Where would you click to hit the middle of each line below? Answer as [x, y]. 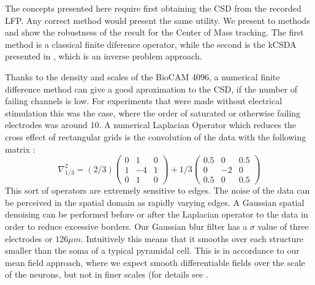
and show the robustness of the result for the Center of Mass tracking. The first [154, 32]
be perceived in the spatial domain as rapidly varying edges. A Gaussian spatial [155, 202]
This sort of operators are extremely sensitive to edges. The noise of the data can [157, 190]
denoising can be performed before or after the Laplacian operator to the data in [157, 214]
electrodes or [29, 238]
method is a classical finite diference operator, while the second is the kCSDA [151, 44]
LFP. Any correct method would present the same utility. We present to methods [157, 20]
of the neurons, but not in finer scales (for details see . [107, 274]
